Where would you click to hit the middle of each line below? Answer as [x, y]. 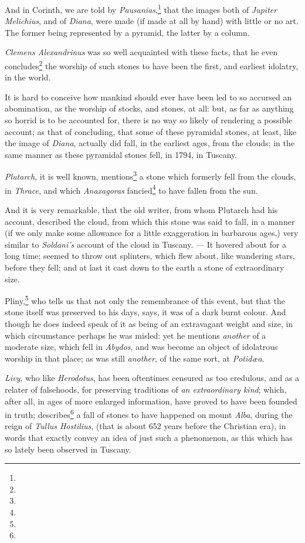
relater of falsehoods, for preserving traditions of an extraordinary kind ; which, [146, 389]
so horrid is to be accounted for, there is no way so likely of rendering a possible [149, 120]
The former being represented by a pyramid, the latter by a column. [127, 32]
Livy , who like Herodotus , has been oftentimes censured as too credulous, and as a [152, 378]
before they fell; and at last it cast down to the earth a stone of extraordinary [145, 267]
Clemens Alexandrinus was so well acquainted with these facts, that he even [141, 52]
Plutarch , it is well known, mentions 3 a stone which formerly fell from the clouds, [150, 176]
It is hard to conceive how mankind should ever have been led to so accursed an [148, 97]
